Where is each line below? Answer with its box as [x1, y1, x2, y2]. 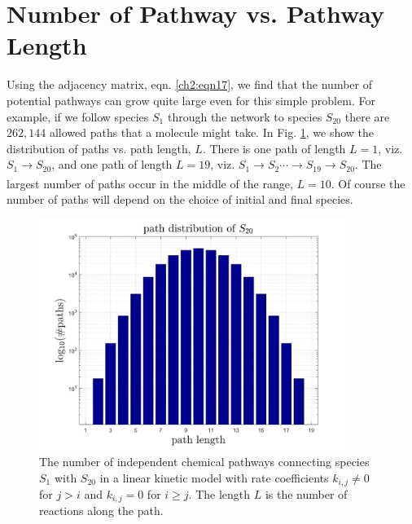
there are [344, 108, 390, 125]
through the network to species [167, 108, 322, 125]
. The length [188, 485, 251, 502]
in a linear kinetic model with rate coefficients [99, 469, 329, 486]
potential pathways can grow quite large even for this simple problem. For [7, 91, 375, 108]
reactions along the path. [39, 502, 164, 519]
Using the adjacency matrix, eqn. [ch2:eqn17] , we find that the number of [7, 76, 372, 93]
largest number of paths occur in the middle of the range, [7, 174, 293, 192]
